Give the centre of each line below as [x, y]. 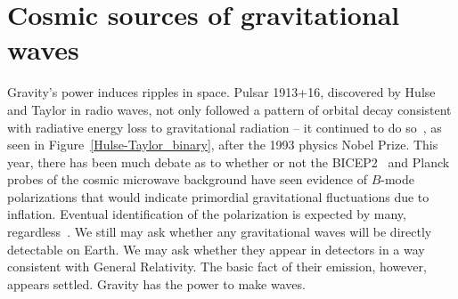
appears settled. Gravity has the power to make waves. [156, 283]
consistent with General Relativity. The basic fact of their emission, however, [217, 267]
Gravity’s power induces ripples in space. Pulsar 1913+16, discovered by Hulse [221, 92]
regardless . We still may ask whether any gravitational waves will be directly [220, 232]
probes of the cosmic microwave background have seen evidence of [187, 179]
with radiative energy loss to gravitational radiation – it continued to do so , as [225, 127]
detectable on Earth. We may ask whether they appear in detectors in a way [216, 249]
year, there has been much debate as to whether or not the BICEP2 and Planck [229, 162]
